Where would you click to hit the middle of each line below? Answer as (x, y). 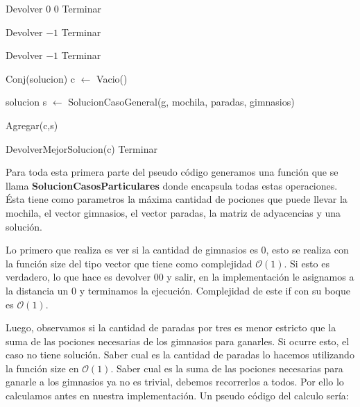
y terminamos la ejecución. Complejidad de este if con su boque (215, 290)
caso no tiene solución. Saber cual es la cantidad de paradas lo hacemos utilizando (180, 355)
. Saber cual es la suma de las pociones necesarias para (227, 368)
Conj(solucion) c (41, 78)
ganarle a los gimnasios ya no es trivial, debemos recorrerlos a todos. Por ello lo (175, 382)
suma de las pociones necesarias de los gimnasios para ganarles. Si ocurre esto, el (178, 341)
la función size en (42, 368)
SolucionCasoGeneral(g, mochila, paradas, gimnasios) (181, 102)
